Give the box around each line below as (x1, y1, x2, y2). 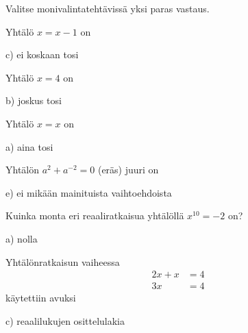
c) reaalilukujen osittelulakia (5, 313, 125, 328)
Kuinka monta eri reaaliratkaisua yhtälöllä (5, 208, 184, 223)
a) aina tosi (5, 139, 53, 153)
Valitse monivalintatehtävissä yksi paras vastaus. (5, 1, 210, 15)
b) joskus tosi (5, 93, 62, 108)
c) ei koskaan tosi (5, 47, 79, 62)
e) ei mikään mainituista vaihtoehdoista (5, 185, 172, 199)
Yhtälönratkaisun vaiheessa (5, 254, 120, 269)
